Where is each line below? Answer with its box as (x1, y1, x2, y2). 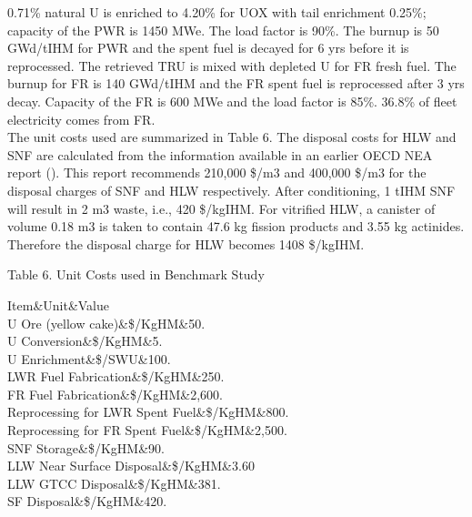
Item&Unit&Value (7, 295, 110, 314)
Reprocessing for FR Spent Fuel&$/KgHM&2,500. (7, 421, 287, 440)
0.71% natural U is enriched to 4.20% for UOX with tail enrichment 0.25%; (7, 3, 427, 21)
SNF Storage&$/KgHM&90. (7, 438, 165, 457)
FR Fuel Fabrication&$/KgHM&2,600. (7, 384, 223, 403)
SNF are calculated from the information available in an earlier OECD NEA (7, 145, 433, 164)
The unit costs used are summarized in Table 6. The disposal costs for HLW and (7, 127, 457, 147)
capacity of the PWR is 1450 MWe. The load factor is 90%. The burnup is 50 (7, 20, 439, 39)
